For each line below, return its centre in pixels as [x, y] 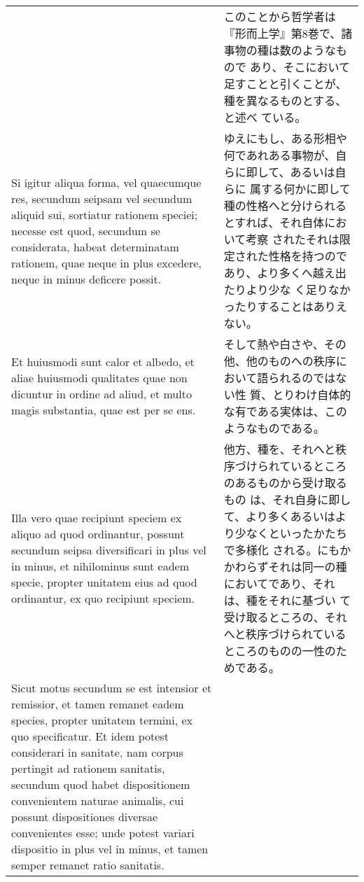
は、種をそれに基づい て [287, 600]
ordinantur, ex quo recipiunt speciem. [103, 598]
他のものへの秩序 [291, 361]
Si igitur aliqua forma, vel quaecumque [106, 182]
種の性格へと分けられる [285, 205]
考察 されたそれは [293, 239]
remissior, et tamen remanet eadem [98, 704]
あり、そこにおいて [300, 67]
